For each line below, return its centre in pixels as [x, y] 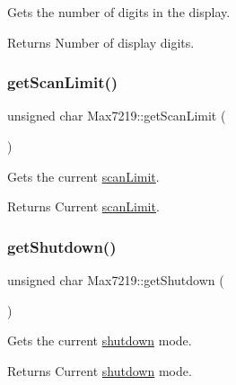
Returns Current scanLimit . [83, 206]
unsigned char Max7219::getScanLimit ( [117, 116]
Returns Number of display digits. [101, 42]
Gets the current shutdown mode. [100, 340]
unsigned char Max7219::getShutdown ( [116, 280]
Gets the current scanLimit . [83, 176]
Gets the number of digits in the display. [119, 12]
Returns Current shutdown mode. [100, 370]
